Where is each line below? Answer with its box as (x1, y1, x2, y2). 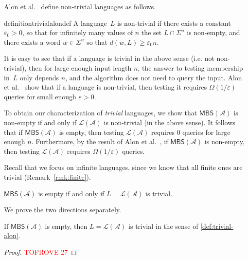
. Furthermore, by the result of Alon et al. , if (31, 136, 168, 147)
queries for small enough (4, 91, 76, 101)
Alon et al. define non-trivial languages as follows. (4, 1, 156, 11)
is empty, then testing (59, 127, 124, 137)
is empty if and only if (38, 188, 105, 198)
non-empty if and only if (4, 117, 76, 127)
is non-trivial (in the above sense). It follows (104, 117, 235, 127)
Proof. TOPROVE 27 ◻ (4, 246, 77, 257)
